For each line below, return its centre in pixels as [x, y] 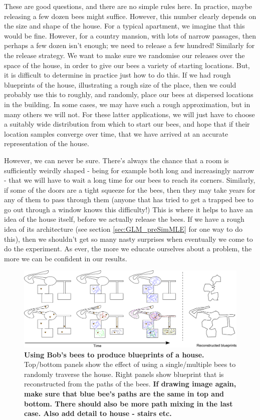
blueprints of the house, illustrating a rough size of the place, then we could [120, 84]
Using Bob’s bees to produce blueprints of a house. [114, 354]
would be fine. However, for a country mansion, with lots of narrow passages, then [130, 35]
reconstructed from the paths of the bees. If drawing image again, [130, 384]
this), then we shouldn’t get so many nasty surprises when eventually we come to [128, 239]
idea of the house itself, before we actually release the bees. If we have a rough [124, 219]
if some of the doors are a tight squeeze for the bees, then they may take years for [130, 189]
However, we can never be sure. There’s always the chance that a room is [116, 160]
